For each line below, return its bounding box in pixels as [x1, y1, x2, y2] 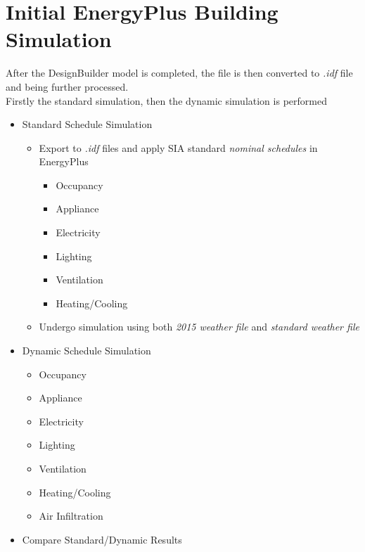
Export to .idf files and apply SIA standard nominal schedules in [39, 140, 318, 155]
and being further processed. [6, 79, 129, 94]
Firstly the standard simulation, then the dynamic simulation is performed [6, 93, 327, 108]
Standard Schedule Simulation [22, 117, 153, 131]
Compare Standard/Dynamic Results [22, 532, 182, 546]
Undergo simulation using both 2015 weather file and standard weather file [39, 319, 359, 334]
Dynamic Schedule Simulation [22, 343, 151, 358]
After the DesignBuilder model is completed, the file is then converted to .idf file [6, 65, 353, 80]
